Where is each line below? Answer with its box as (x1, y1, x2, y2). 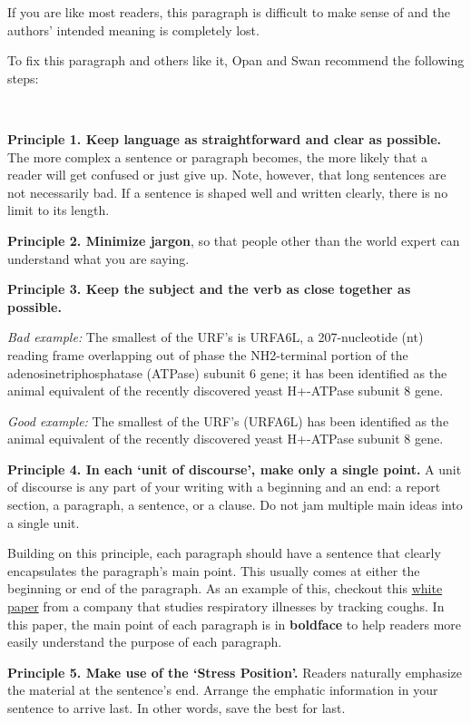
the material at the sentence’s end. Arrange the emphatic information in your (7, 680, 438, 699)
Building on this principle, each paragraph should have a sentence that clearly (7, 543, 441, 562)
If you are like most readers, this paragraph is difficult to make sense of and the (7, 3, 450, 21)
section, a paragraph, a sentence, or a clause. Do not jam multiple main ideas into (7, 495, 463, 514)
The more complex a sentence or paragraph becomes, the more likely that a (7, 147, 428, 166)
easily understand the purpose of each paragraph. (7, 632, 282, 651)
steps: (7, 68, 39, 87)
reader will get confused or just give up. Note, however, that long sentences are (7, 165, 446, 184)
